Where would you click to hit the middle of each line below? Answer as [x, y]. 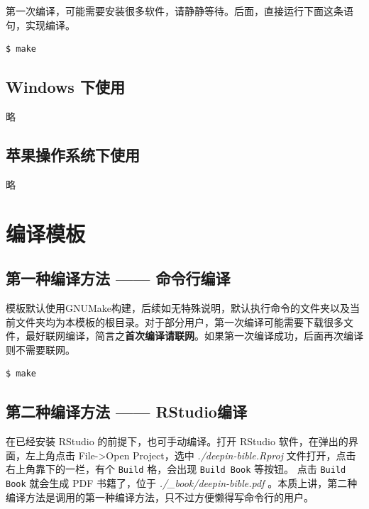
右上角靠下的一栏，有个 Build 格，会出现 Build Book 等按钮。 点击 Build [176, 469]
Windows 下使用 [65, 87]
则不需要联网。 [40, 349]
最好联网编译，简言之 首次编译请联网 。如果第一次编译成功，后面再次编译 [194, 336]
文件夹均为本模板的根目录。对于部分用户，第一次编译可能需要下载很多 [179, 321]
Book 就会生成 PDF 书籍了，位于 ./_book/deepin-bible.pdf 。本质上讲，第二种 [182, 482]
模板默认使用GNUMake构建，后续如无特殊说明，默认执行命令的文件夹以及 [178, 307]
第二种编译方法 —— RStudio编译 [126, 412]
